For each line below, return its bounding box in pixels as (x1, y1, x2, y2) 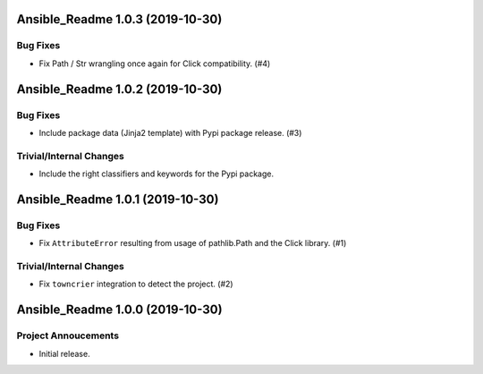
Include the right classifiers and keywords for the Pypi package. (38, 168, 275, 179)
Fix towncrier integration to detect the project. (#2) (38, 278, 233, 290)
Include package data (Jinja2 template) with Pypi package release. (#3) (38, 127, 302, 138)
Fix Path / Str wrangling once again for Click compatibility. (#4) (38, 58, 271, 69)
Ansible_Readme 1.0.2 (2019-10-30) (16, 81, 223, 97)
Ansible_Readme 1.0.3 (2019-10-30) (16, 12, 223, 27)
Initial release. (38, 348, 90, 359)
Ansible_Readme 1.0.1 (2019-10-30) (16, 191, 219, 207)
